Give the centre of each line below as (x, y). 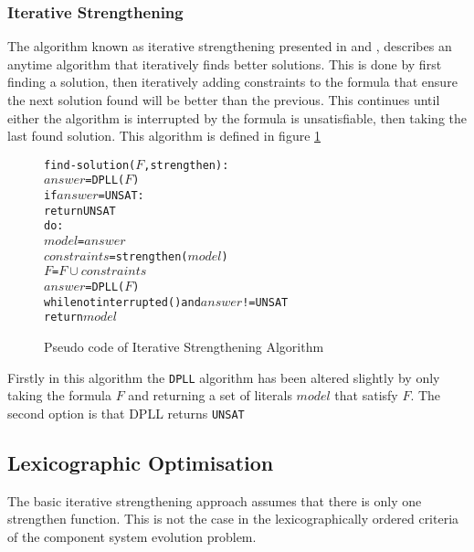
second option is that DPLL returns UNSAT (126, 413)
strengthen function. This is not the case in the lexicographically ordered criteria (233, 519)
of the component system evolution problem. (132, 536)
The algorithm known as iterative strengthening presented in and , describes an (230, 46)
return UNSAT (80, 211)
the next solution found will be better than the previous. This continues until (224, 100)
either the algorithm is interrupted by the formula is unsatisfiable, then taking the (237, 117)
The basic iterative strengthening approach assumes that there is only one (215, 500)
